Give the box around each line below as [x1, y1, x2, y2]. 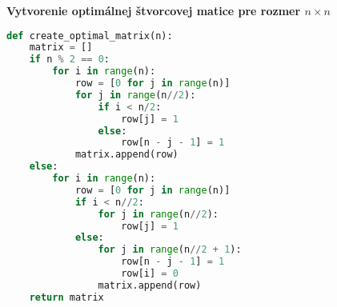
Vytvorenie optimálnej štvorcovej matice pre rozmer [6, 2, 301, 18]
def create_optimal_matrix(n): [6, 30, 173, 42]
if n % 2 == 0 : [29, 54, 110, 66]
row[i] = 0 [121, 268, 179, 280]
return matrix [29, 291, 104, 303]
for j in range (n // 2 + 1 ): [98, 244, 242, 256]
